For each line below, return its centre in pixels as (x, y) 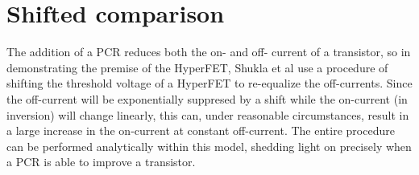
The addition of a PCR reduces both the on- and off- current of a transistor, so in (209, 52)
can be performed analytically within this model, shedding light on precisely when (209, 146)
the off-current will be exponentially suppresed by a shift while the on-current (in (207, 98)
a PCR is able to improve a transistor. (101, 162)
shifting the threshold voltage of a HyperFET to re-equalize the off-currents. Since (209, 83)
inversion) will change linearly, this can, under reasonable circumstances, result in (208, 114)
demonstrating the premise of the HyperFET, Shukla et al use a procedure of (197, 67)
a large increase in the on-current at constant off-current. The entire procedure (201, 130)
